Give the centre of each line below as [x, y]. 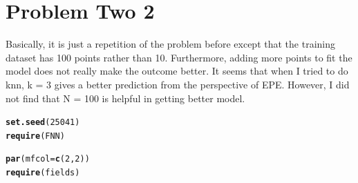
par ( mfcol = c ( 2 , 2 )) [48, 159]
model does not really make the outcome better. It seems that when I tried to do [177, 71]
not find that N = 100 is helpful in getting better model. [125, 98]
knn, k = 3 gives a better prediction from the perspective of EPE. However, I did [178, 84]
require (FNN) [35, 136]
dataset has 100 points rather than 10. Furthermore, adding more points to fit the [179, 57]
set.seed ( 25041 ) [43, 123]
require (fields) [43, 173]
